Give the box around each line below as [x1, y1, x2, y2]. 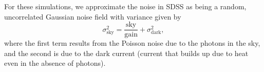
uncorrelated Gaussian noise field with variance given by [4, 11, 181, 22]
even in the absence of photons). [4, 58, 106, 68]
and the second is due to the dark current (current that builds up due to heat [4, 47, 249, 58]
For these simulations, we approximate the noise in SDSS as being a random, [4, 1, 247, 11]
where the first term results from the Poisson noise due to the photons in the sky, [4, 38, 260, 48]
